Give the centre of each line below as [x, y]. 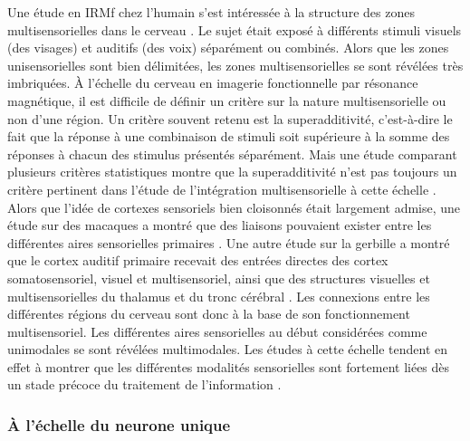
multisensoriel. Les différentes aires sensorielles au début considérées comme [217, 331]
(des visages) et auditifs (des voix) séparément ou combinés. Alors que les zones [228, 48]
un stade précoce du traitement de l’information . [144, 384]
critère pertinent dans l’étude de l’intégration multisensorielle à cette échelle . [222, 189]
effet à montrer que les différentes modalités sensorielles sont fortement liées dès [229, 366]
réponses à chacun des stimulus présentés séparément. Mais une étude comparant [232, 153]
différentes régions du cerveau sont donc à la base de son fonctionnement [209, 314]
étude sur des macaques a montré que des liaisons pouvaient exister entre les [220, 225]
